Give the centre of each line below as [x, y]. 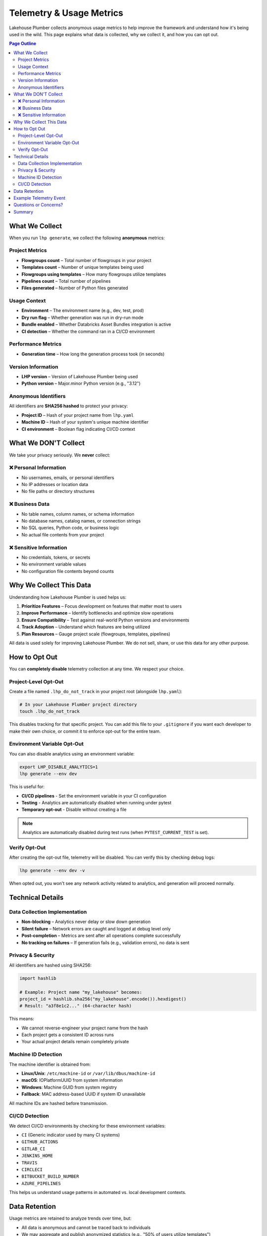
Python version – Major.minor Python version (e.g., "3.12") [81, 384]
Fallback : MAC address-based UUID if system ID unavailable [84, 1094]
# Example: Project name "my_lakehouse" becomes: [81, 992]
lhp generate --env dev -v [52, 871]
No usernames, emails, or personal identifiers [68, 478]
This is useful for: [27, 787]
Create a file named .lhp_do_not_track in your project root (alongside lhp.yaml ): [96, 691]
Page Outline [23, 44]
